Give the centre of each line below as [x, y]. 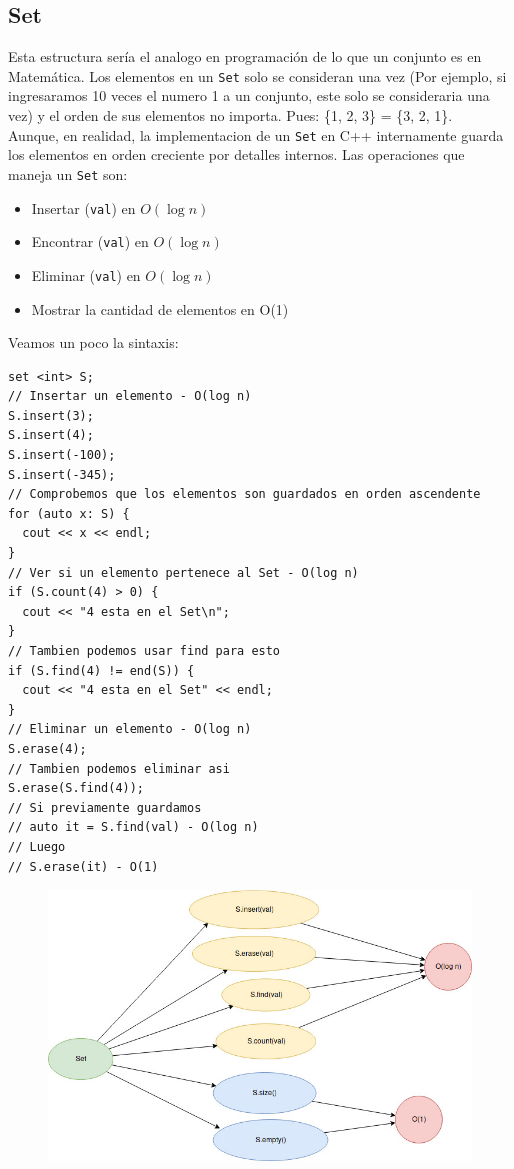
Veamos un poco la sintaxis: [93, 342]
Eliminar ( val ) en [86, 274]
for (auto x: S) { [69, 513]
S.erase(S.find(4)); [76, 788]
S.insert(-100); [62, 455]
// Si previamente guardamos [105, 807]
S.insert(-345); [62, 474]
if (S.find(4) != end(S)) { [101, 670]
